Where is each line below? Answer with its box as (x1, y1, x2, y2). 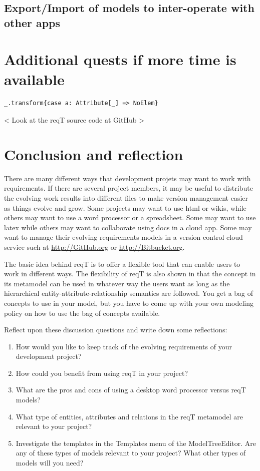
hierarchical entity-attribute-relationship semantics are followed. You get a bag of (4, 288, 253, 298)
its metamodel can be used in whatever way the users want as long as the (4, 278, 230, 288)
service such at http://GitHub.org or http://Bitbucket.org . (4, 241, 185, 252)
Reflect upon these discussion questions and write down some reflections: (4, 324, 227, 335)
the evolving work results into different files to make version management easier (4, 192, 248, 203)
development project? (16, 351, 82, 361)
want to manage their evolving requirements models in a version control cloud (4, 232, 243, 242)
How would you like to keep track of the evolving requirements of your (16, 341, 232, 351)
